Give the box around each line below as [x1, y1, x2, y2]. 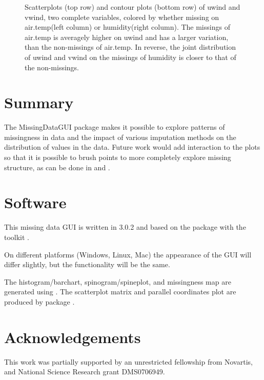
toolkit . [4, 231, 30, 242]
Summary [4, 92, 74, 113]
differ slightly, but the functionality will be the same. [4, 259, 170, 270]
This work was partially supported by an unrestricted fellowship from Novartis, [4, 356, 253, 367]
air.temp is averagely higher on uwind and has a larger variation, [25, 31, 229, 42]
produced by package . [4, 296, 75, 307]
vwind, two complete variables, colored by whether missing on [25, 11, 219, 22]
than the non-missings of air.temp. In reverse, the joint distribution [25, 42, 236, 52]
